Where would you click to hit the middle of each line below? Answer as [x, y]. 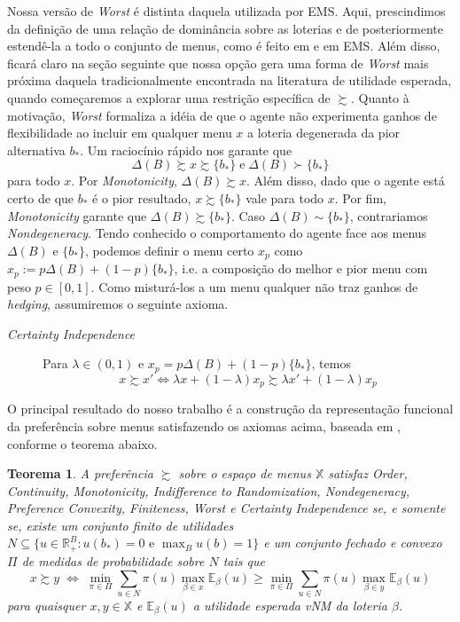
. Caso [248, 215]
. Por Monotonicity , [124, 181]
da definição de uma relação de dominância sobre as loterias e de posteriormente [226, 28]
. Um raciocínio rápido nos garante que [186, 150]
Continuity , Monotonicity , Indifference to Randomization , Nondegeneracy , [209, 490]
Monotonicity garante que [77, 215]
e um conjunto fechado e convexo [353, 543]
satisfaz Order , [368, 473]
